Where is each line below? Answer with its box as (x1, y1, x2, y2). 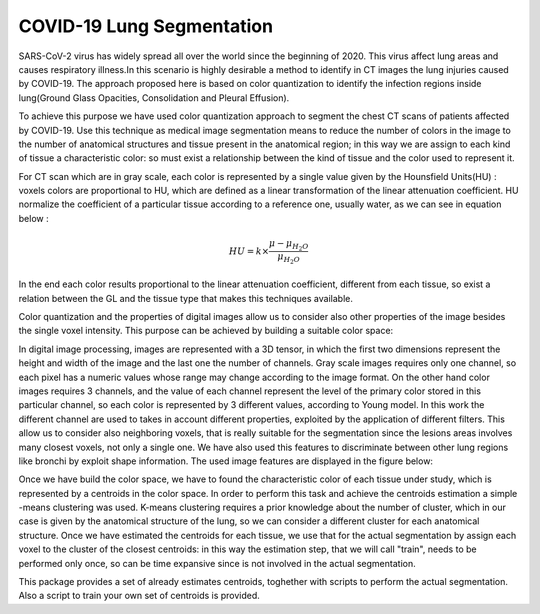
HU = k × (228, 245, 270, 257)
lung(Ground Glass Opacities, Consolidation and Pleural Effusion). (18, 91, 290, 104)
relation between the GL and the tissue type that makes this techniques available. (18, 292, 354, 304)
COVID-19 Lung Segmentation (18, 15, 274, 37)
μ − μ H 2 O (268, 238, 309, 253)
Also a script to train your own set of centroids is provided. (18, 590, 260, 602)
